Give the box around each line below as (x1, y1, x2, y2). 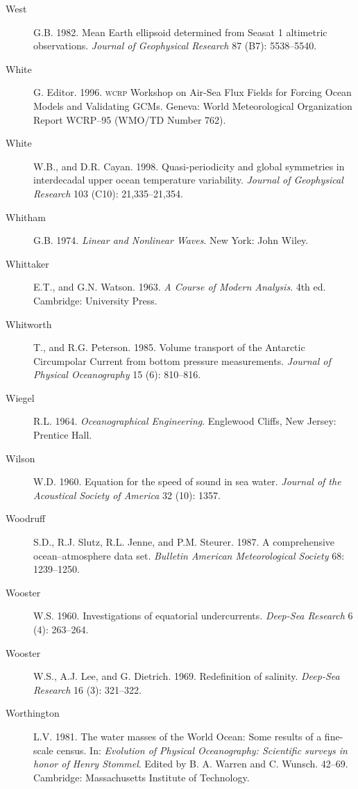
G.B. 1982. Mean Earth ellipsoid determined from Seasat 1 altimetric (33, 24, 327, 39)
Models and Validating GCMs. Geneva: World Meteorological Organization (33, 98, 352, 113)
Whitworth (6, 316, 52, 331)
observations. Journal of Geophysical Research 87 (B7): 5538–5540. (33, 38, 317, 53)
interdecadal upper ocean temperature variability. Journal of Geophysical (33, 172, 343, 187)
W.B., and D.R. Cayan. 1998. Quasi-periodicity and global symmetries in (33, 158, 345, 173)
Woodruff (6, 511, 46, 526)
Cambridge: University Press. (33, 293, 157, 307)
